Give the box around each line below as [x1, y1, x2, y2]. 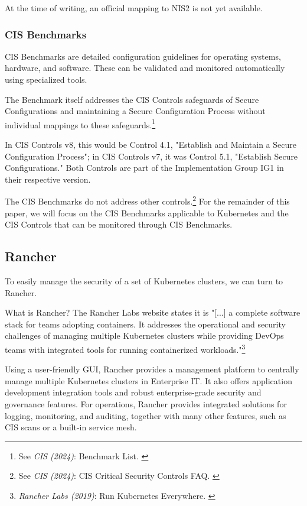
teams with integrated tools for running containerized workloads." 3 [5, 342, 246, 355]
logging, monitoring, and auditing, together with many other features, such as [5, 409, 286, 421]
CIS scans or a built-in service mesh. [5, 421, 137, 433]
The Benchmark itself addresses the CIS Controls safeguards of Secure [5, 93, 259, 105]
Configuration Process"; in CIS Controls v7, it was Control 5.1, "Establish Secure [5, 150, 298, 162]
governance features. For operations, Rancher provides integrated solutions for [5, 398, 287, 410]
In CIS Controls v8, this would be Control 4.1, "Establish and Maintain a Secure [5, 138, 296, 151]
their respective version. [5, 173, 91, 185]
